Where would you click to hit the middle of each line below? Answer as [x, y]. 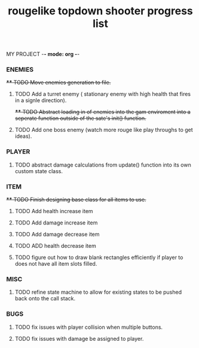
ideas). [23, 136]
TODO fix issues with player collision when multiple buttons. [89, 327]
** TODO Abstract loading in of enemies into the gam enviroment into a [103, 112]
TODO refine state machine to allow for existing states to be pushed [98, 292]
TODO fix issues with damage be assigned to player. [79, 338]
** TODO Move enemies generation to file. [59, 82]
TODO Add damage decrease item [57, 235]
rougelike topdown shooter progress [100, 11]
